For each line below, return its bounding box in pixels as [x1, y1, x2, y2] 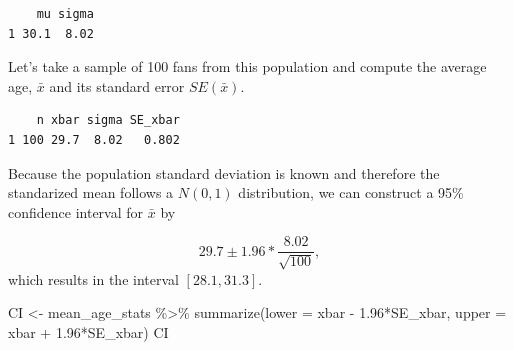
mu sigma [36, 7, 94, 21]
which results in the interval [8, 268, 179, 289]
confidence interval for [8, 201, 144, 222]
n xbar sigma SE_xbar [36, 113, 180, 128]
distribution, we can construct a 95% [238, 182, 464, 203]
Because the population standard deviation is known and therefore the [8, 162, 440, 183]
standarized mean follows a [8, 182, 174, 203]
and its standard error [49, 75, 185, 96]
